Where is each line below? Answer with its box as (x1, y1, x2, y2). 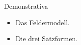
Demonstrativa (4, 1, 48, 11)
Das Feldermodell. (15, 17, 70, 27)
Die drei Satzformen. (15, 33, 78, 44)
